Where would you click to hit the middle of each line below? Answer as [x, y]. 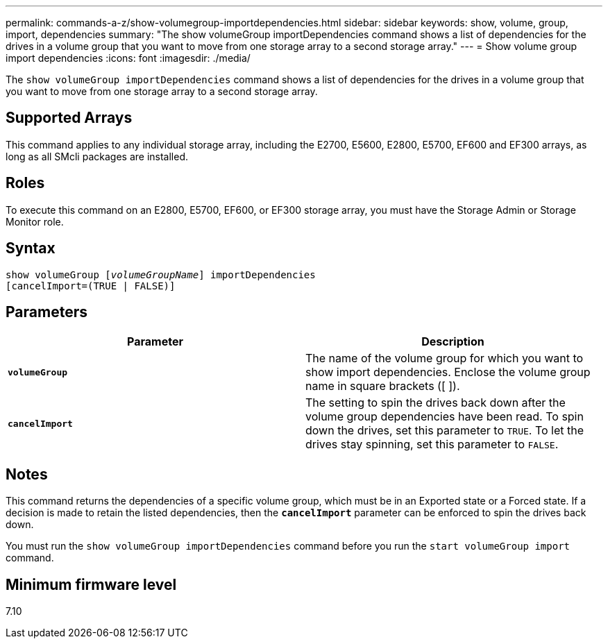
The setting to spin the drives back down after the [436, 403]
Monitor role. [35, 221]
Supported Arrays [69, 118]
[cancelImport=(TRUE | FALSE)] [91, 286]
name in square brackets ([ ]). [383, 386]
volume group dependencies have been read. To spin [445, 417]
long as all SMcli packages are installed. [97, 156]
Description [453, 342]
